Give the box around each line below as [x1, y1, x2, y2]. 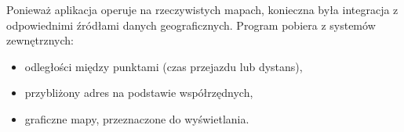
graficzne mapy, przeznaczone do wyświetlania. [24, 110, 249, 127]
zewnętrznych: [6, 32, 74, 48]
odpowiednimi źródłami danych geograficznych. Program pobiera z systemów [6, 16, 376, 33]
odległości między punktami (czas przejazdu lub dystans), [24, 58, 303, 74]
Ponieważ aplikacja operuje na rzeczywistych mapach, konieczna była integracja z [6, 2, 399, 17]
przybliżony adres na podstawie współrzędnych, [24, 84, 253, 101]
